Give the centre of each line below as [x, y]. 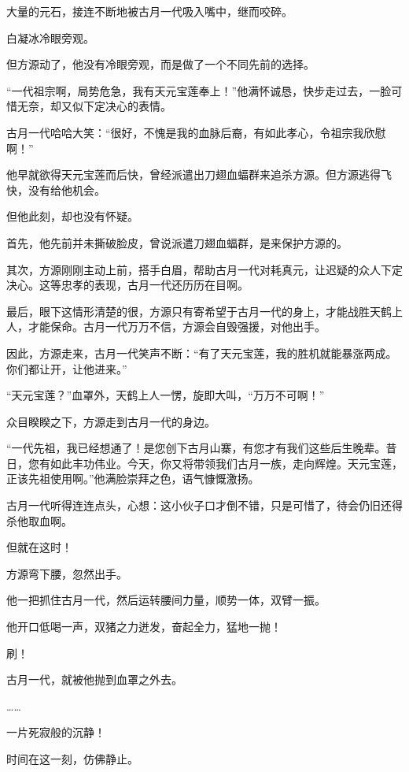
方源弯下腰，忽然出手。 [67, 573]
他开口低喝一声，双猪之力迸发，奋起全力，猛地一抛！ [144, 627]
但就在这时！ [39, 547]
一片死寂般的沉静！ [56, 732]
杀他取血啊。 [39, 520]
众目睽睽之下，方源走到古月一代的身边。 [111, 421]
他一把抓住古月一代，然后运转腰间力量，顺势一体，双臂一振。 [166, 600]
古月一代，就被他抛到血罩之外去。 [94, 679]
